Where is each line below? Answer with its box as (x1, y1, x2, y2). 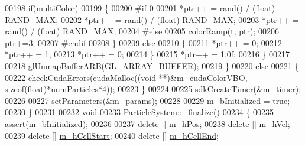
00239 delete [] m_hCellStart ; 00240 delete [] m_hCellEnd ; (5, 129, 219, 141)
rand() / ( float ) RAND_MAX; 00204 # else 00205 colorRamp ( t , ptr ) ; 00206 (5, 25, 280, 37)
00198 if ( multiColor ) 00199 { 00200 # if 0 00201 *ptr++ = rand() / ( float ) (5, 2, 275, 14)
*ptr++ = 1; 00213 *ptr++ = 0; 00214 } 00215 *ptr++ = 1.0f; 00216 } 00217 (5, 48, 290, 60)
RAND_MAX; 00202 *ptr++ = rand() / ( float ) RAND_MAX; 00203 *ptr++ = (5, 13, 299, 25)
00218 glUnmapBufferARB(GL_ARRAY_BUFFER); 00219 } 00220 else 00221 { (5, 59, 299, 72)
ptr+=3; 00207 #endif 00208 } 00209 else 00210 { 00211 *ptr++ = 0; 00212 (5, 36, 282, 48)
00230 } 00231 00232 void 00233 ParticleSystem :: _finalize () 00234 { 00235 (5, 106, 274, 118)
